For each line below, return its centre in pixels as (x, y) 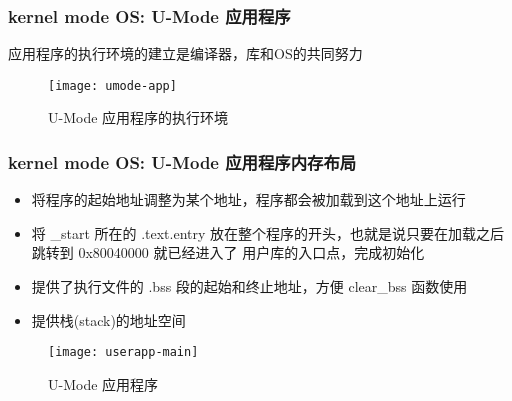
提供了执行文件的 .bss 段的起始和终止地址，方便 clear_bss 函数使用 (249, 286)
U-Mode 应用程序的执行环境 (138, 117)
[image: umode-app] (112, 85)
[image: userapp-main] (123, 352)
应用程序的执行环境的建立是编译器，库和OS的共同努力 (185, 53)
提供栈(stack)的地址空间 (108, 319)
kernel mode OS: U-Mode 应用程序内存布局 (182, 161)
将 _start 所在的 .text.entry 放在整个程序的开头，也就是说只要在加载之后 (268, 232)
